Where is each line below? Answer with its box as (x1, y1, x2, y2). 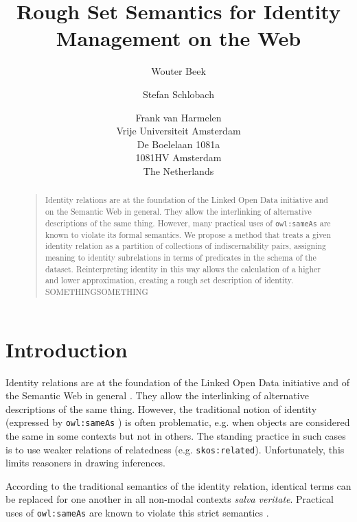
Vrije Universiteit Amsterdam (116, 123, 241, 138)
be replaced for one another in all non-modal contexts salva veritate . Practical (5, 492, 334, 506)
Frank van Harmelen (135, 110, 222, 124)
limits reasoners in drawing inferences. (5, 455, 166, 470)
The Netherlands (143, 163, 214, 178)
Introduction (5, 335, 128, 363)
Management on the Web (56, 24, 301, 52)
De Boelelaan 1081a (137, 137, 220, 151)
